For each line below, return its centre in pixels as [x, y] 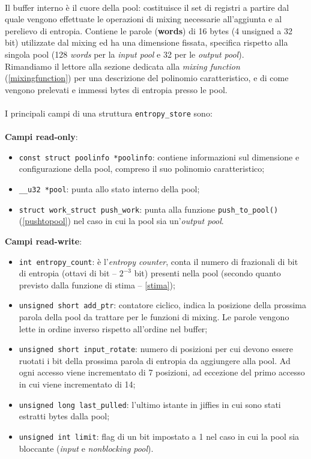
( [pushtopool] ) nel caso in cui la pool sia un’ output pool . [121, 221]
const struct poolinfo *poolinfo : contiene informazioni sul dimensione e [159, 157]
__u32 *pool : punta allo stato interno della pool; [109, 189]
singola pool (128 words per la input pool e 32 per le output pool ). [125, 54]
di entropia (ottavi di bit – [68, 273]
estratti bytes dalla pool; [64, 416]
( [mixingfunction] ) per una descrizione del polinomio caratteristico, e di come [147, 78]
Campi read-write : [44, 241]
